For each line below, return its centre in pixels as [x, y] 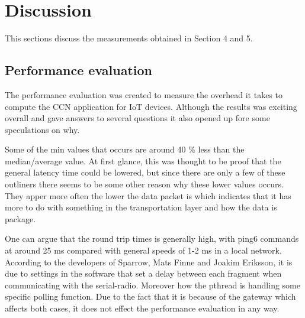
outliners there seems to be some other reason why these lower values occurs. [144, 184]
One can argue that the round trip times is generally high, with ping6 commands [152, 238]
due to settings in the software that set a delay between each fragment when [143, 273]
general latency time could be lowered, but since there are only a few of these [145, 172]
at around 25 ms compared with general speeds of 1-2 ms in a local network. [143, 250]
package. [20, 218]
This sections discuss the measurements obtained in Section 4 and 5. [129, 38]
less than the [221, 149]
